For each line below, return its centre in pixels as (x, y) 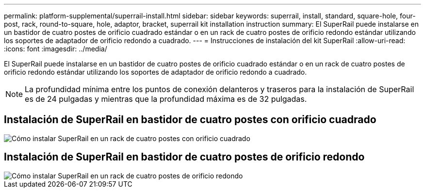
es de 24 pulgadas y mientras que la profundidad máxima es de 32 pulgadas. (166, 99)
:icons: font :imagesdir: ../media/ (56, 49)
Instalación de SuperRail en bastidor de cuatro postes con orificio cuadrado (190, 120)
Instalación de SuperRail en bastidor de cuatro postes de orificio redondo (184, 157)
